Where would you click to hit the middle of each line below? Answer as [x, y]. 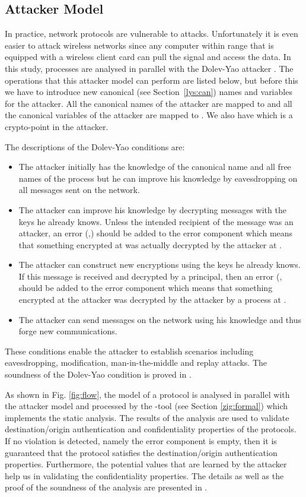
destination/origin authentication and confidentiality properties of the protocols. [151, 429]
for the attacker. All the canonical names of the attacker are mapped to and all [149, 103]
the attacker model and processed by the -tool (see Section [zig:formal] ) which [146, 406]
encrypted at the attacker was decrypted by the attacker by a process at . [152, 300]
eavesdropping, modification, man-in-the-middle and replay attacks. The [136, 363]
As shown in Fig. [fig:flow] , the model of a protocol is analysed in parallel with [147, 394]
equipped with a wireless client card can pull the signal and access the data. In [148, 57]
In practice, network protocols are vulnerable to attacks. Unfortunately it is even [152, 34]
